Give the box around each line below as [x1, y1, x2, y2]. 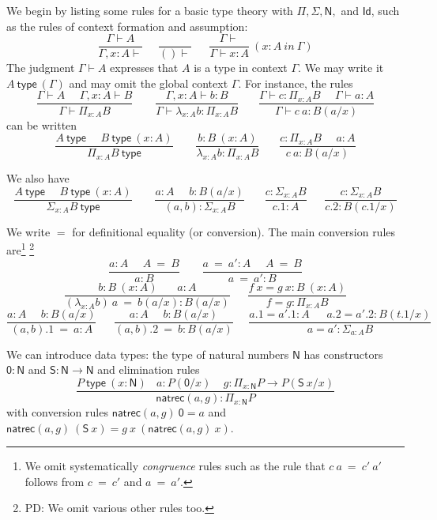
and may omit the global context [69, 74, 228, 91]
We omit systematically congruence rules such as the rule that [24, 458, 326, 474]
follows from [24, 473, 85, 489]
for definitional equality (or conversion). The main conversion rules [72, 223, 396, 239]
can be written [6, 116, 77, 133]
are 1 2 [6, 239, 35, 258]
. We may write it [298, 59, 384, 76]
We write [6, 223, 51, 239]
